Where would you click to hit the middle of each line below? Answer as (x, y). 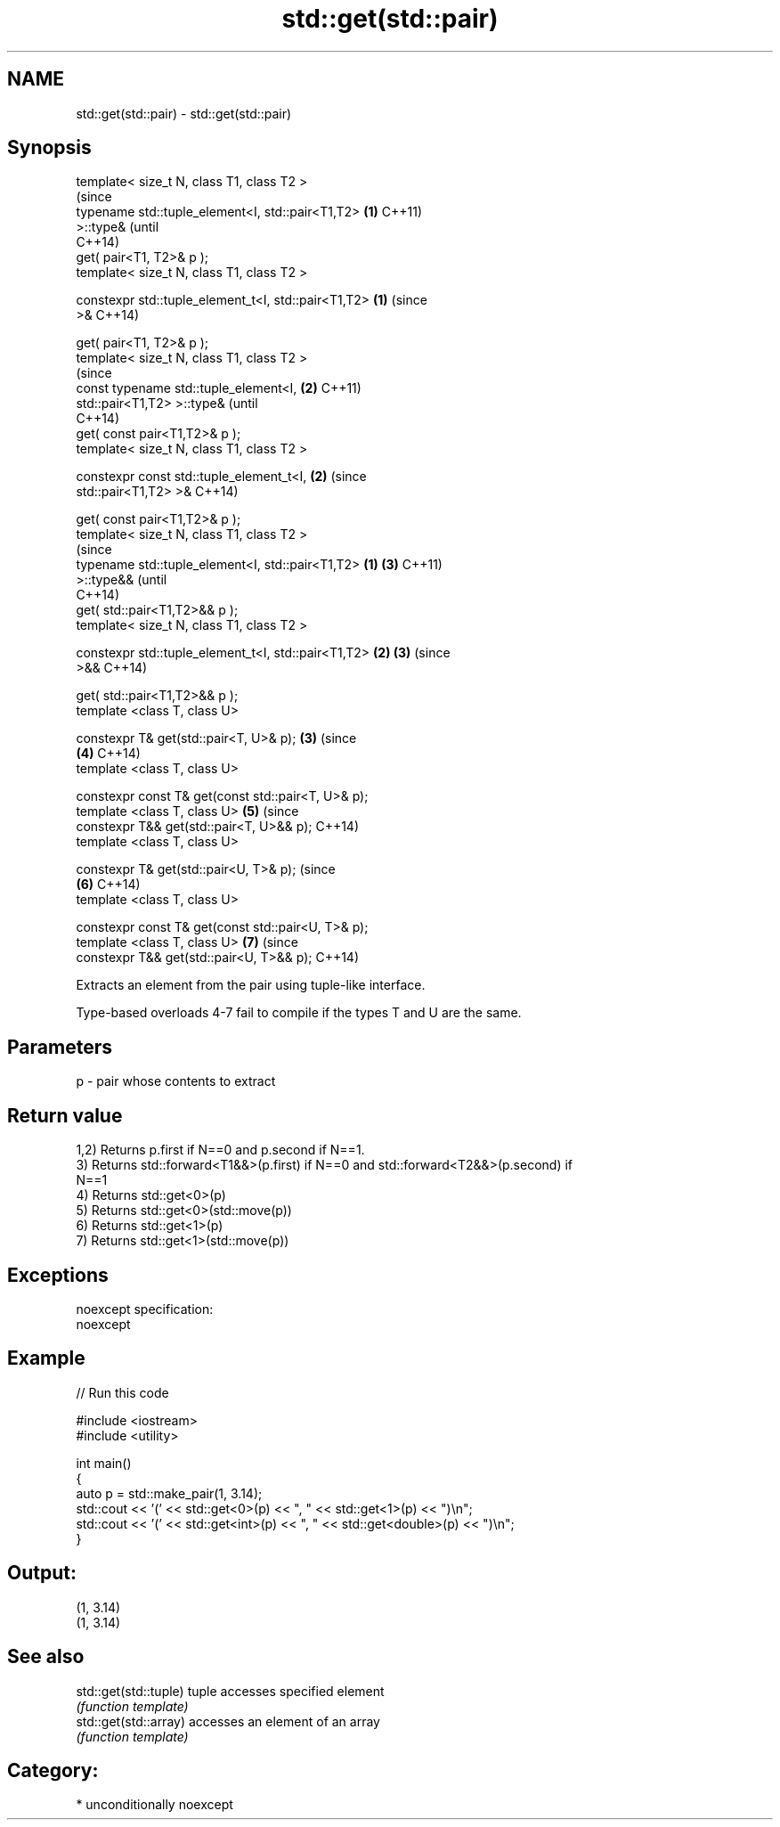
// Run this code (122, 1392)
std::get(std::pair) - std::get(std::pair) (184, 113)
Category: (53, 1770)
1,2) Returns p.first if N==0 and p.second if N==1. (220, 1150)
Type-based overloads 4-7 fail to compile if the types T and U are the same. (299, 1013)
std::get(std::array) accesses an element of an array (228, 1721)
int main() (104, 1463)
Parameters (60, 1047)
